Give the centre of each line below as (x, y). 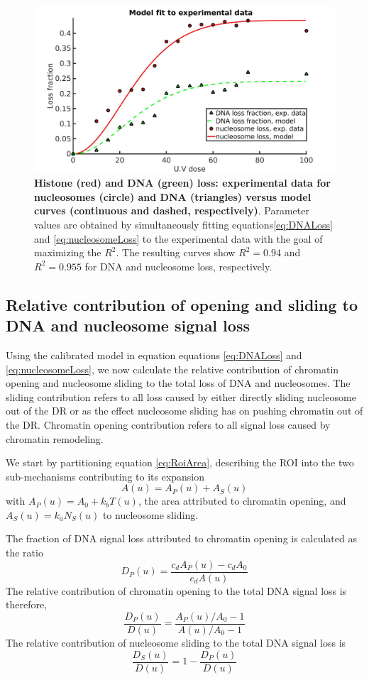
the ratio (24, 553)
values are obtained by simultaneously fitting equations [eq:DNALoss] (183, 224)
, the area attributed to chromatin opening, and (242, 501)
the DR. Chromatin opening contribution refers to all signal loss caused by (168, 424)
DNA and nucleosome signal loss (128, 325)
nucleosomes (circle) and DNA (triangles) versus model (173, 196)
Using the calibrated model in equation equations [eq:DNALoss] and (154, 355)
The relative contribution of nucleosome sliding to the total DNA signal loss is (176, 642)
